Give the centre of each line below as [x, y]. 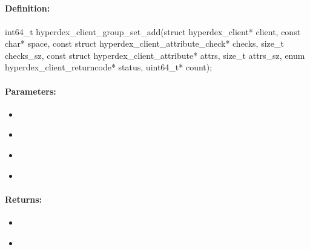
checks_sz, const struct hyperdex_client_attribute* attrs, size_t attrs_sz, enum [155, 55]
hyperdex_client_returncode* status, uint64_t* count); [109, 67]
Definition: [28, 8]
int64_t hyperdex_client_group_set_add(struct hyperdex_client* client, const [153, 31]
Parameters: [31, 91]
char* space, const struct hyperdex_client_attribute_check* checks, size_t [144, 43]
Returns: [24, 199]
